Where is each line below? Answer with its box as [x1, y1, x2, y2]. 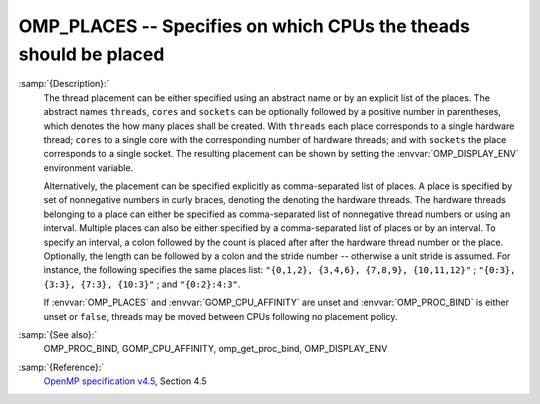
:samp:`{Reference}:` [18, 361, 105, 373]
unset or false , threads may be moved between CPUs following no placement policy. [43, 310, 398, 322]
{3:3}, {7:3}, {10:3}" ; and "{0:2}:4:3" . [43, 278, 241, 290]
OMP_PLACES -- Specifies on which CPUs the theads [18, 15, 470, 37]
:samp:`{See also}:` [18, 328, 98, 340]
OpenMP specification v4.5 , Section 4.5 [43, 375, 207, 387]
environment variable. [43, 161, 134, 174]
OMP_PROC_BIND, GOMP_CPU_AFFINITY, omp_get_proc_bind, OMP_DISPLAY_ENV [43, 343, 388, 355]
